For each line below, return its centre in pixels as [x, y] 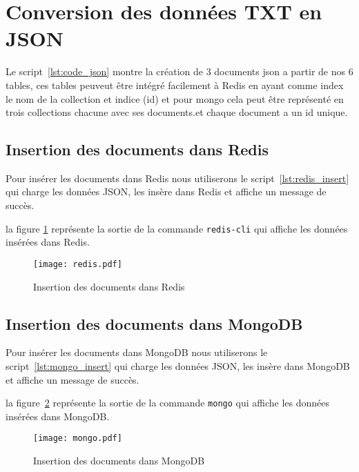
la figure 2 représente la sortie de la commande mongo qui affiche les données [168, 403]
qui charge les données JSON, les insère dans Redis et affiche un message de [166, 191]
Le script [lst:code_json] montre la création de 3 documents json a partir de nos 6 [179, 71]
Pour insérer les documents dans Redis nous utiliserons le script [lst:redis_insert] [177, 178]
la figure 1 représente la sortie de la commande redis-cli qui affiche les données [177, 228]
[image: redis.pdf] [78, 264]
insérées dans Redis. [48, 242]
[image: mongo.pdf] [78, 439]
